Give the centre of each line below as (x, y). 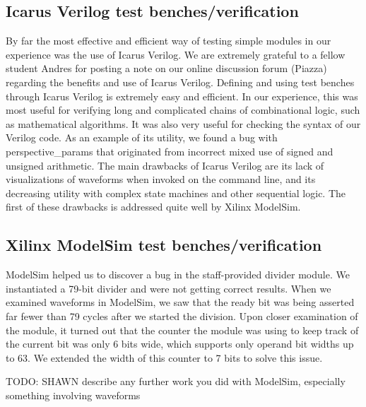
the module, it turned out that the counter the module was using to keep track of (182, 330)
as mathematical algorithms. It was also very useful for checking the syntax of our (183, 123)
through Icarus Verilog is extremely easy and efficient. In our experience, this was (182, 96)
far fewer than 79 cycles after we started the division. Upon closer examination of (182, 315)
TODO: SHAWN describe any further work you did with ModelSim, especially (176, 381)
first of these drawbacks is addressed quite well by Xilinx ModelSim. (153, 207)
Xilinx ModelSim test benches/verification (164, 245)
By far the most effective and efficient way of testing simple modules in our (169, 41)
